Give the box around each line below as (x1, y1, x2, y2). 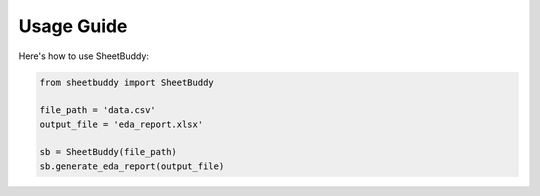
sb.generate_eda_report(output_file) (39, 160, 225, 172)
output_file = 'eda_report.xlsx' (39, 118, 204, 130)
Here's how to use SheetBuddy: (18, 50, 150, 62)
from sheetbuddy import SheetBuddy (39, 76, 214, 88)
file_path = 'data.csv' (39, 105, 157, 116)
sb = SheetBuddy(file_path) (39, 146, 177, 158)
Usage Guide (18, 15, 128, 37)
